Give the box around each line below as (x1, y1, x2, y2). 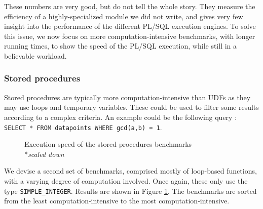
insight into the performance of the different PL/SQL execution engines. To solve (4, 21, 256, 31)
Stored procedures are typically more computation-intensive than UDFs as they (4, 92, 251, 102)
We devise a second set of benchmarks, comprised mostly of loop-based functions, (4, 165, 257, 176)
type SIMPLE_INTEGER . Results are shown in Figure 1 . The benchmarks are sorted (4, 185, 257, 196)
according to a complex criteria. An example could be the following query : (4, 111, 237, 122)
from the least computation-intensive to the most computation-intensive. (4, 195, 230, 206)
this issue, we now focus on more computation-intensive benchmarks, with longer (4, 30, 255, 41)
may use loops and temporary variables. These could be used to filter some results (4, 102, 259, 112)
